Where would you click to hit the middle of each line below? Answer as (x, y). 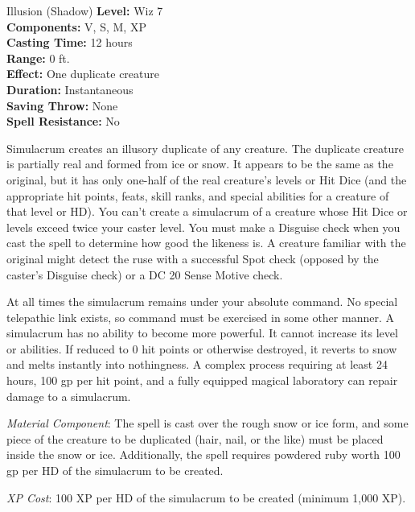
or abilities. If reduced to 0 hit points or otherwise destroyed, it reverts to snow (202, 348)
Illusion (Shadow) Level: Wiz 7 (85, 10)
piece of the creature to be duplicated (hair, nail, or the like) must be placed (195, 438)
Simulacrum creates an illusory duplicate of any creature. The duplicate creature (205, 148)
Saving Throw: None (62, 105)
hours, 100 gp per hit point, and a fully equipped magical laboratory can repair (202, 380)
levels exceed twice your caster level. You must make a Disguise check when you (203, 227)
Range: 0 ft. (38, 58)
